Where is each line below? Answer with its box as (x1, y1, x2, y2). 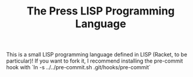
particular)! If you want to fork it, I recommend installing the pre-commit (6, 57, 183, 64)
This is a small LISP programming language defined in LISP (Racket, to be (6, 51, 188, 58)
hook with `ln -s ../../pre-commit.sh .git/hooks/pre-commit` (6, 64, 151, 71)
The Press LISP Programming (26, 4, 175, 18)
